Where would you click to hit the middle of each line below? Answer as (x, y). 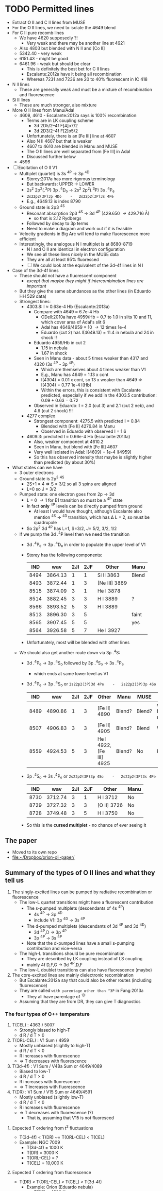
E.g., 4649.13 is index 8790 (54, 201)
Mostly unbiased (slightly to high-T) (55, 1045)
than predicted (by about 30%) (65, 462)
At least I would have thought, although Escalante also (88, 511)
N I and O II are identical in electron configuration (76, 249)
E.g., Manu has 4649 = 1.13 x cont (75, 374)
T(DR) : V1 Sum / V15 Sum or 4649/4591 (52, 1092)
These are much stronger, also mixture (58, 105)
